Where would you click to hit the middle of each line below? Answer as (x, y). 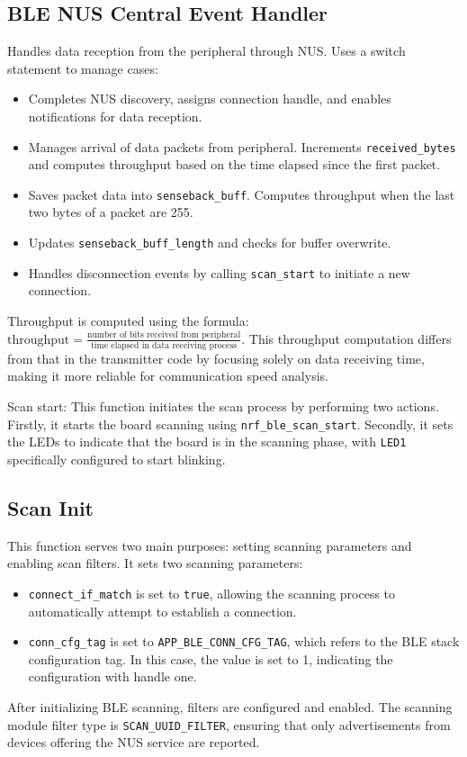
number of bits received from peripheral (164, 335)
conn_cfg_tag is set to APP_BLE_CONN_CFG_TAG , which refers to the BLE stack (244, 641)
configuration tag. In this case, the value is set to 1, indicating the (211, 658)
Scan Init (51, 507)
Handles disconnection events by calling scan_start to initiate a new (219, 272)
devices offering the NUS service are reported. (134, 742)
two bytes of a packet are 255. (111, 212)
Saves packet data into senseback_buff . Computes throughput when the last (242, 194)
